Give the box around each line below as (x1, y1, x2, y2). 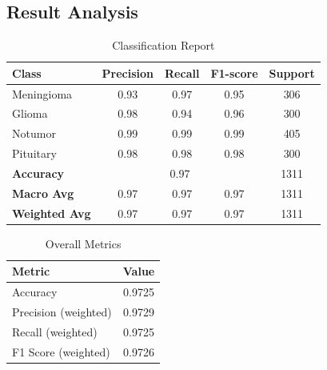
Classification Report (112, 37, 215, 54)
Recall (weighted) (12, 323, 98, 340)
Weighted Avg (12, 204, 91, 221)
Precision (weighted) (12, 304, 112, 320)
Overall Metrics (45, 235, 122, 251)
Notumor (12, 125, 56, 142)
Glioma (12, 105, 48, 122)
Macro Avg (12, 184, 74, 201)
